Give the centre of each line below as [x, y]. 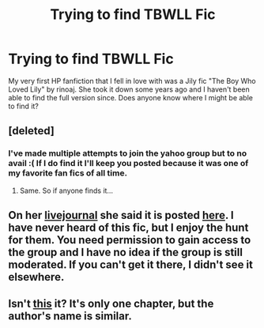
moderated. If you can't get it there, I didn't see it [130, 265]
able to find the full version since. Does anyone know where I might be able [130, 97]
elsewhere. [36, 277]
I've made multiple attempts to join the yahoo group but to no [128, 153]
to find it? [24, 106]
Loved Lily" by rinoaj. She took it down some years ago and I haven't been [129, 89]
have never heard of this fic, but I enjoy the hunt [128, 228]
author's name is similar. [70, 317]
